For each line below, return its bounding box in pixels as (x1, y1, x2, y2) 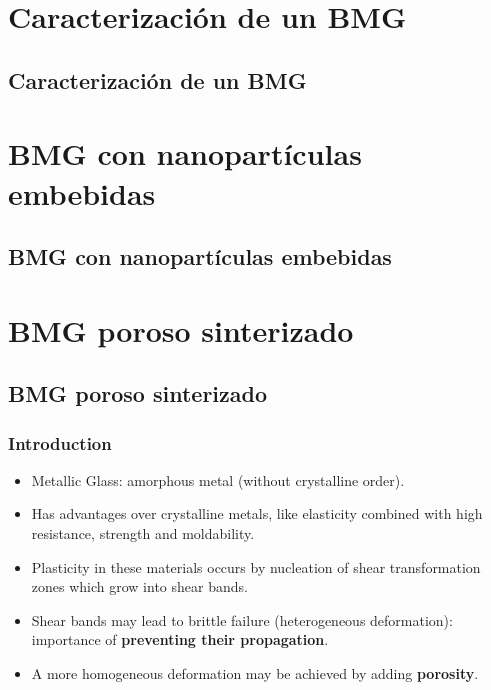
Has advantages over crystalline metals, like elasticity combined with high (31, 503, 483, 524)
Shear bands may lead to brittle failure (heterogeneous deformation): (31, 609, 453, 630)
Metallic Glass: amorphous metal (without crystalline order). (31, 469, 405, 490)
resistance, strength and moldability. (31, 523, 255, 544)
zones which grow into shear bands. (31, 576, 248, 597)
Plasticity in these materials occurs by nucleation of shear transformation (31, 556, 481, 577)
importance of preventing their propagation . (31, 629, 329, 650)
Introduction (8, 430, 112, 455)
